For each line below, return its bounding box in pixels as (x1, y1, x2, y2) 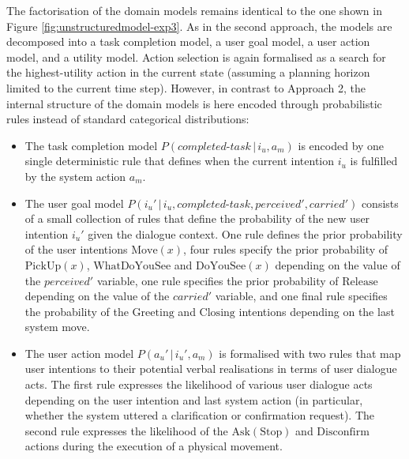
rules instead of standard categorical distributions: (6, 111, 250, 127)
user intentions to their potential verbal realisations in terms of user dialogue (24, 360, 397, 377)
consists (361, 194, 399, 211)
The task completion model (24, 137, 158, 153)
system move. (24, 318, 90, 335)
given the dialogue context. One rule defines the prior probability (88, 225, 403, 242)
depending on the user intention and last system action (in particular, (24, 391, 363, 408)
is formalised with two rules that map (219, 344, 401, 361)
